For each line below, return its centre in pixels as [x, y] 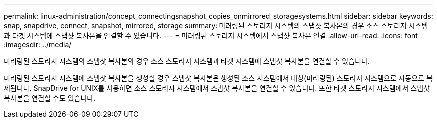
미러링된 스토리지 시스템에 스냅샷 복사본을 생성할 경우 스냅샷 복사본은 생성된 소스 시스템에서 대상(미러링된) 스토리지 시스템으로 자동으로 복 [218, 78]
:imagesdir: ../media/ [38, 45]
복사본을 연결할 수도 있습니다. [50, 98]
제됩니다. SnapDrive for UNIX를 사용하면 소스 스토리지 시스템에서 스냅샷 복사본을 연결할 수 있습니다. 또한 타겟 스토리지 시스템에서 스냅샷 [217, 88]
